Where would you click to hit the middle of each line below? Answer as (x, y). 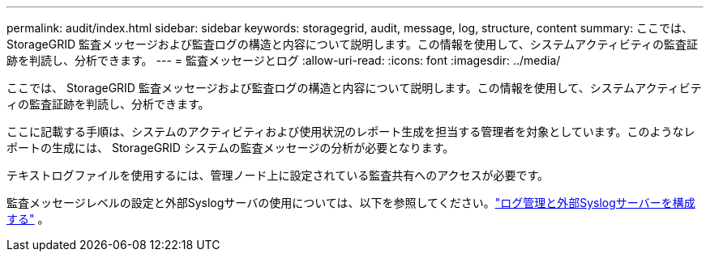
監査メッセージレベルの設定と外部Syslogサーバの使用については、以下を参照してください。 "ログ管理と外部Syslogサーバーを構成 (351, 203)
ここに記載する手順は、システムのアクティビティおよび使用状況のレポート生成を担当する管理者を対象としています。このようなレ (351, 131)
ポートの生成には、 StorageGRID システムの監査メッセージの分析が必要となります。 (231, 148)
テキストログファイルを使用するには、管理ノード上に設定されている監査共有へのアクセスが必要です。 (278, 175)
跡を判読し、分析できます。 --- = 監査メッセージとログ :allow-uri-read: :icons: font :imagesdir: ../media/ (284, 60)
